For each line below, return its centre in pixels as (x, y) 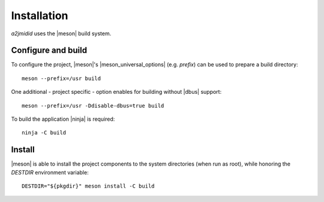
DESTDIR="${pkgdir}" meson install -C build (88, 186)
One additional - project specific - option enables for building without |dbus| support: (116, 92)
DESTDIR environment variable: (50, 172)
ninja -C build (44, 133)
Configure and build (49, 51)
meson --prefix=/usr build (61, 78)
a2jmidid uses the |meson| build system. (61, 33)
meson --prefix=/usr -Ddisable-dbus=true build (93, 105)
